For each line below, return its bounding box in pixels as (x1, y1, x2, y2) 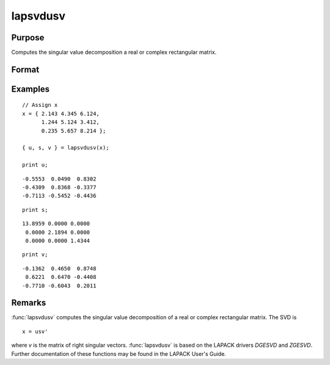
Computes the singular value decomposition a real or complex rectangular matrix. (11, 49, 217, 56)
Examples (11, 84, 50, 94)
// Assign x (22, 101, 58, 109)
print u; (22, 162, 48, 168)
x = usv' (22, 328, 48, 335)
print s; (22, 206, 48, 213)
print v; (22, 251, 48, 258)
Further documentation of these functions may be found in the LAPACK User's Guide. (11, 350, 226, 357)
